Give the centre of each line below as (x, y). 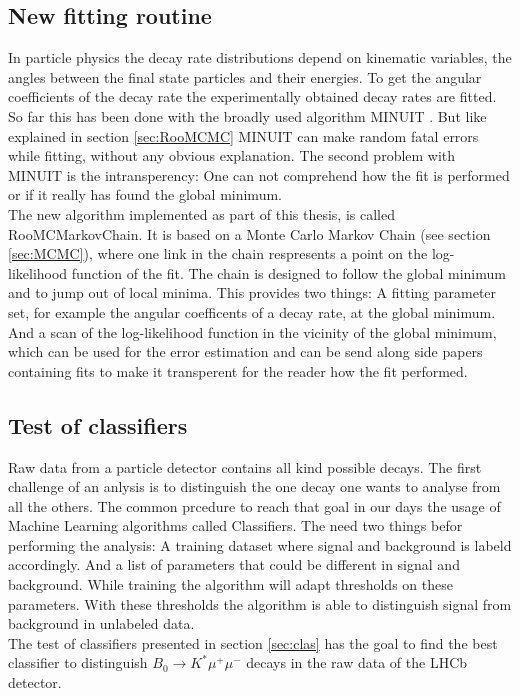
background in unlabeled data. (101, 623)
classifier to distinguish (78, 662)
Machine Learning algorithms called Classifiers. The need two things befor (235, 525)
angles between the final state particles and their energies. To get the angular (245, 76)
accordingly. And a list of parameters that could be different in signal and (234, 564)
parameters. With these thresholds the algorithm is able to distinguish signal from (260, 603)
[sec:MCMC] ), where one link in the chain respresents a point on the (218, 253)
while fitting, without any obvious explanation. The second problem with (232, 155)
